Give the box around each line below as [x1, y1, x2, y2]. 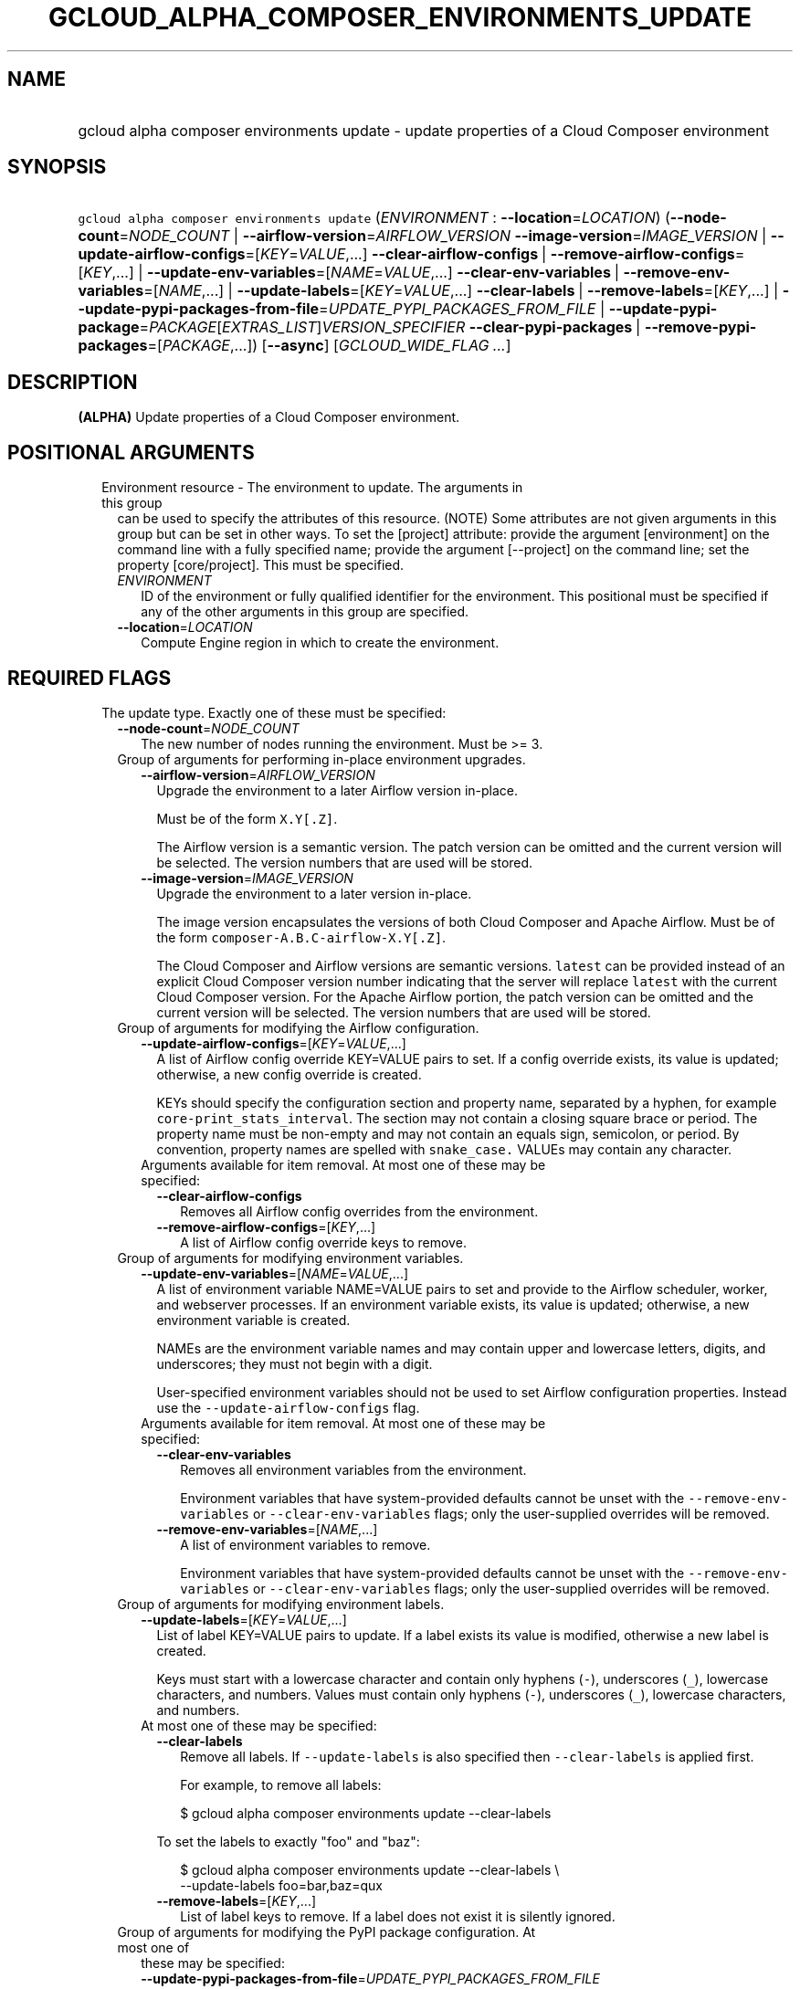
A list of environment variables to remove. [180, 1536, 431, 1552]
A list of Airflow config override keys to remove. [180, 1234, 467, 1250]
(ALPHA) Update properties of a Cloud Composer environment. [78, 409, 460, 426]
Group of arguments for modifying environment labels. [117, 1595, 445, 1612]
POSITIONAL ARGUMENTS [7, 440, 255, 464]
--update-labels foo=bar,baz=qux [180, 1877, 383, 1893]
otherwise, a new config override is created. [156, 1066, 422, 1082]
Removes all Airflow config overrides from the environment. [180, 1203, 539, 1219]
